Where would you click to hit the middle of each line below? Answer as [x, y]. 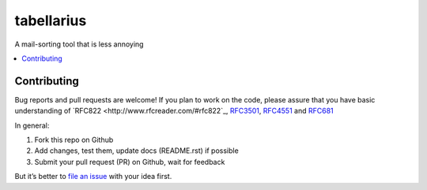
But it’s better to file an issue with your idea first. [93, 177]
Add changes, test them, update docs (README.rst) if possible [136, 151]
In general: [32, 125]
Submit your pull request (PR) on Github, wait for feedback [130, 162]
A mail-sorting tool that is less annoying [79, 44]
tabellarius [51, 20]
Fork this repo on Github [74, 140]
